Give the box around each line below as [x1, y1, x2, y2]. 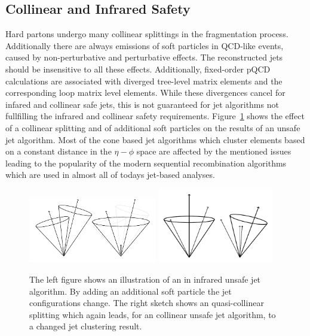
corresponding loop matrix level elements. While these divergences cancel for [5, 86, 286, 99]
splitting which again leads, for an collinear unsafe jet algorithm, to [29, 308, 276, 320]
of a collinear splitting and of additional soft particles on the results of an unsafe [5, 121, 300, 134]
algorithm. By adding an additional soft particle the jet [29, 284, 232, 297]
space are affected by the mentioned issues [136, 145, 291, 158]
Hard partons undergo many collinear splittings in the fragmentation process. [5, 28, 288, 40]
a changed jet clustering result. [29, 320, 142, 332]
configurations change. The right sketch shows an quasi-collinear [29, 296, 264, 309]
